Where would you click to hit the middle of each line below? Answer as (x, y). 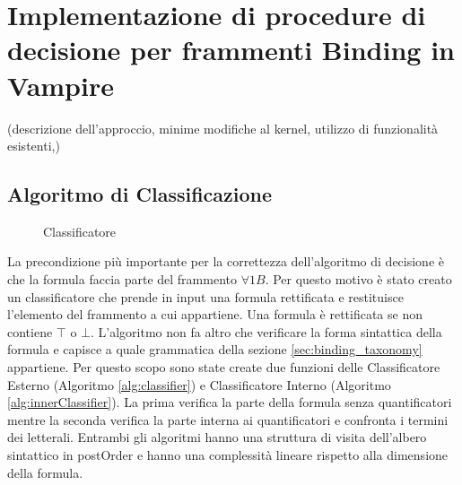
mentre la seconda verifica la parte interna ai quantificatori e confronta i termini (228, 419)
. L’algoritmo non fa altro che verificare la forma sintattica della (266, 331)
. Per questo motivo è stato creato (358, 279)
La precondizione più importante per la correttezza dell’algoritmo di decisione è (226, 261)
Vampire (61, 85)
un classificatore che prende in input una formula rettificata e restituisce (205, 296)
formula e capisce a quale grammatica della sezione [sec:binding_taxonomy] (215, 349)
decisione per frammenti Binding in (231, 50)
